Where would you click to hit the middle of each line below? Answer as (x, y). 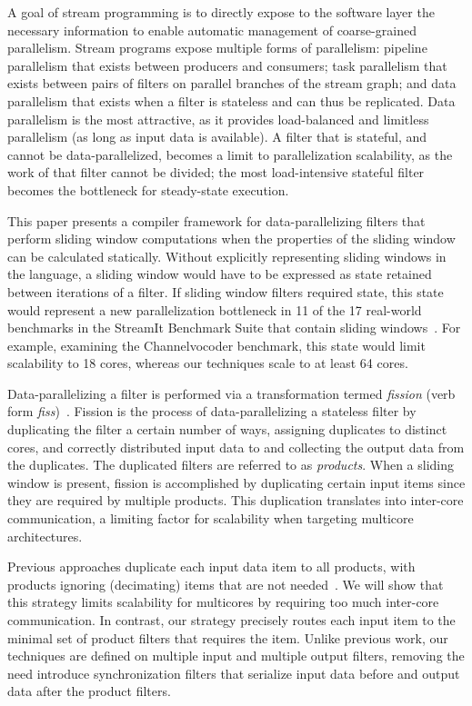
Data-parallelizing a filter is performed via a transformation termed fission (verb (231, 393)
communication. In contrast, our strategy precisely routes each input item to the (231, 620)
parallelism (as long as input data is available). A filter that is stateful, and (217, 137)
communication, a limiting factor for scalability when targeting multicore (211, 518)
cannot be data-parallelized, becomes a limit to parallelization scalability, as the (230, 154)
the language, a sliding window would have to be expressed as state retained (220, 274)
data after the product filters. (89, 691)
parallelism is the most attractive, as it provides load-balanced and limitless (218, 119)
